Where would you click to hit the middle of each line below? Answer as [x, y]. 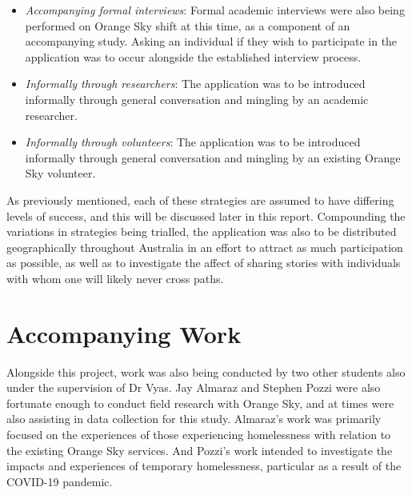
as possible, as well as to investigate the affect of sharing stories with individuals [204, 263]
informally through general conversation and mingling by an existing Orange [213, 157]
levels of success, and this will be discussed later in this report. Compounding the [206, 216]
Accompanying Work [124, 333]
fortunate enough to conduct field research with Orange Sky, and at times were [200, 403]
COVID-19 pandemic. [60, 481]
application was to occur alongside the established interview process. [193, 56]
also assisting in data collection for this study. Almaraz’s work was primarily [194, 419]
